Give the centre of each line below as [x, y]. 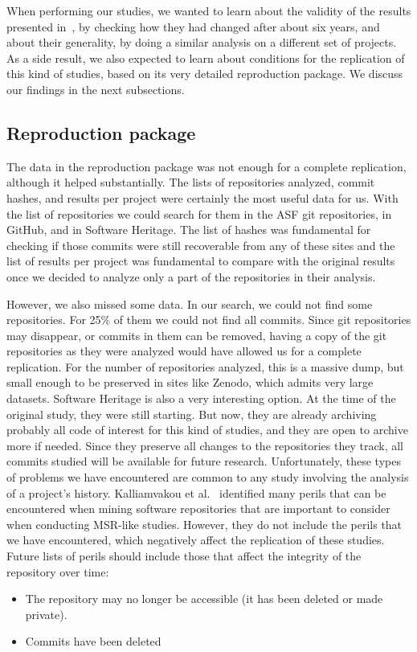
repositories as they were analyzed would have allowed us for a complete [184, 351]
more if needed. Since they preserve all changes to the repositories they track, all [205, 445]
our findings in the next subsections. [96, 89]
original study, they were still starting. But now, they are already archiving [192, 414]
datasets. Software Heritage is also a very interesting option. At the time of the [201, 398]
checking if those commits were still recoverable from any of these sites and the [201, 245]
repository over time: [58, 571]
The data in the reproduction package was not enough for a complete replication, [206, 166]
